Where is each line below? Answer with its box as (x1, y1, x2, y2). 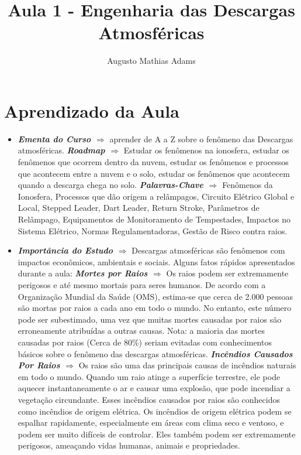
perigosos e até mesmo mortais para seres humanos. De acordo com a (18, 278, 266, 290)
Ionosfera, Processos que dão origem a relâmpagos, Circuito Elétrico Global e (18, 190, 295, 202)
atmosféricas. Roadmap (18, 144, 105, 156)
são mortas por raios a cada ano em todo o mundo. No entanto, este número (18, 302, 292, 314)
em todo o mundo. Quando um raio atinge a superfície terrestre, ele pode (18, 370, 281, 382)
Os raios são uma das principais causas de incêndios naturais (78, 359, 296, 371)
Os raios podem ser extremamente (166, 267, 289, 279)
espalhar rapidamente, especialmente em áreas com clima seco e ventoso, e (18, 416, 284, 429)
